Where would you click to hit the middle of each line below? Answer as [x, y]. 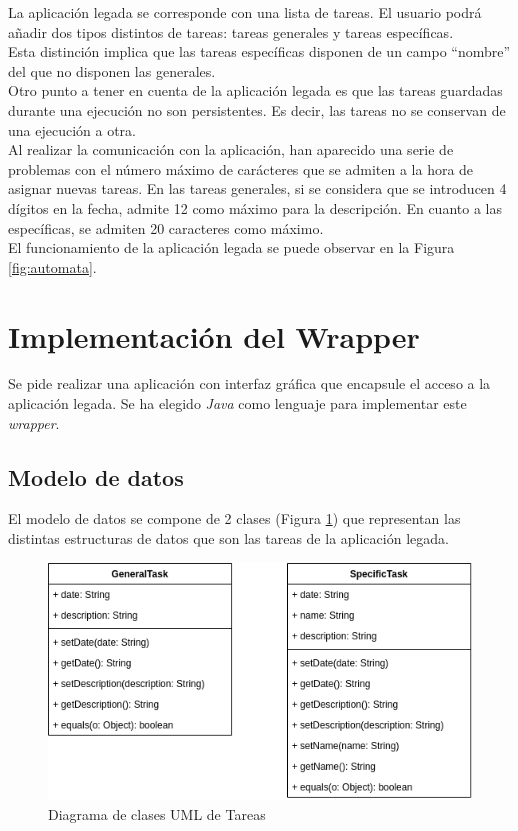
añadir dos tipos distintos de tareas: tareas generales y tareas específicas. [231, 31]
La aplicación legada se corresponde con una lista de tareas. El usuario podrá [245, 12]
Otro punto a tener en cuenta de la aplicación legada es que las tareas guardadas [255, 90]
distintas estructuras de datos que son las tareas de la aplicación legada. [228, 538]
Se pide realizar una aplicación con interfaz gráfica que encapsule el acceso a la [249, 383]
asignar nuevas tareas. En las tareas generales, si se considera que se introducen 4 [257, 188]
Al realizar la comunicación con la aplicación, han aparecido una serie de [231, 149]
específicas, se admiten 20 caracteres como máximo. [166, 227]
